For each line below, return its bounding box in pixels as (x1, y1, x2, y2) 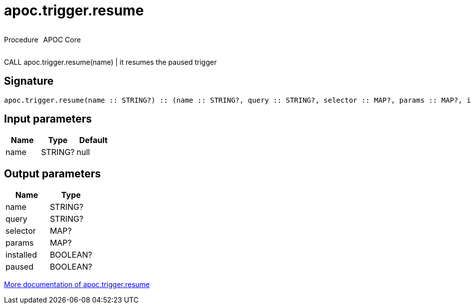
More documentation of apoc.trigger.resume (4, 280, 150, 289)
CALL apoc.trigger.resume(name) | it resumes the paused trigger (4, 57, 217, 66)
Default (79, 135, 108, 146)
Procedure (4, 35, 38, 44)
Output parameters (4, 167, 101, 180)
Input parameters (4, 113, 92, 126)
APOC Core (43, 35, 81, 44)
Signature (4, 75, 54, 88)
